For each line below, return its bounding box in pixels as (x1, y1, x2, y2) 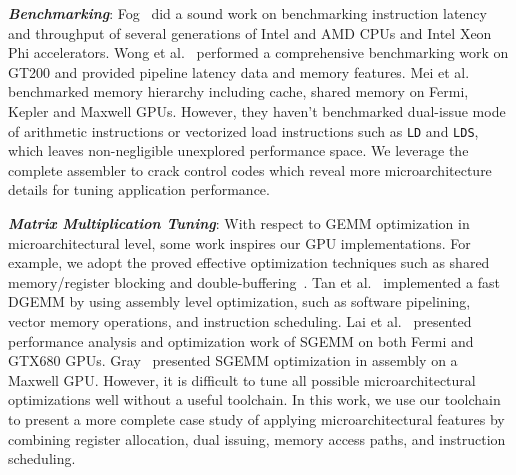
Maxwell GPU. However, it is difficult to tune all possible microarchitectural (8, 369, 476, 390)
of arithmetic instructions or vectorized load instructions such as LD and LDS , (8, 120, 479, 141)
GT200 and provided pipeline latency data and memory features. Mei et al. (8, 61, 470, 82)
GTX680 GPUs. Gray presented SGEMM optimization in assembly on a (8, 350, 458, 371)
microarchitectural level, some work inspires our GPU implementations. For (8, 232, 471, 253)
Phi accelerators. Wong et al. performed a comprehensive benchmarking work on (8, 42, 509, 63)
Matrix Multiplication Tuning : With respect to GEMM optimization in (8, 213, 470, 233)
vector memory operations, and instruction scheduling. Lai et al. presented (8, 310, 472, 331)
